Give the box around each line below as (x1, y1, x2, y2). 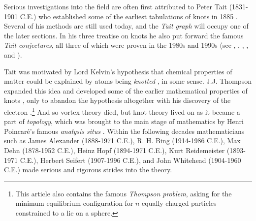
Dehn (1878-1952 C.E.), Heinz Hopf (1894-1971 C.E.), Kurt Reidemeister (4, 145, 225, 155)
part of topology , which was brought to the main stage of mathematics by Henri (4, 116, 244, 126)
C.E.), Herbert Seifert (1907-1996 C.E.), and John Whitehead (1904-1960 (20, 155, 241, 165)
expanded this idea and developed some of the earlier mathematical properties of (4, 85, 248, 95)
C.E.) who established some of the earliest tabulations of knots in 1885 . (20, 11, 238, 21)
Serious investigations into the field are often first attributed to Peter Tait (4, 1, 227, 11)
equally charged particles (142, 198, 217, 208)
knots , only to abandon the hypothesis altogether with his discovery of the (4, 95, 231, 105)
